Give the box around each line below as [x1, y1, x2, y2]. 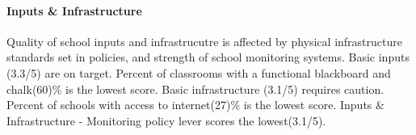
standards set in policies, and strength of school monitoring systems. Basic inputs [6, 49, 410, 65]
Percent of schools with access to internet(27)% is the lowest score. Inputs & [6, 96, 384, 113]
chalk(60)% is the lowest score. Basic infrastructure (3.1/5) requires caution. [6, 80, 384, 97]
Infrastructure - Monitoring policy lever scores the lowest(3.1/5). [6, 112, 326, 129]
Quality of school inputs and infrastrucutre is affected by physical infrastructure [6, 32, 402, 49]
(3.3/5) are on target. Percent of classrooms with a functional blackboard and [6, 64, 391, 81]
